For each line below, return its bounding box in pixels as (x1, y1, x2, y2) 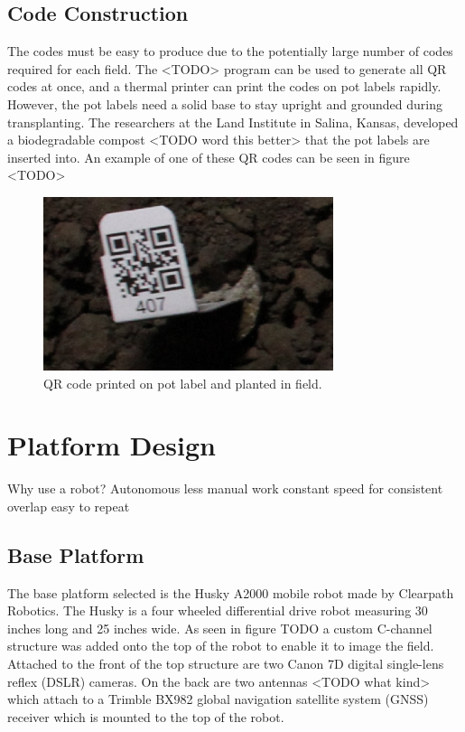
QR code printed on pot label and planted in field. (43, 373, 322, 392)
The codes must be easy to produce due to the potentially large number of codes (7, 42, 453, 61)
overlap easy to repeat (7, 496, 130, 515)
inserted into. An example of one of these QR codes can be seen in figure (7, 147, 410, 166)
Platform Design (7, 427, 216, 464)
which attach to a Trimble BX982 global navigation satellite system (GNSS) (7, 690, 429, 709)
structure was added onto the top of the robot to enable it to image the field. (7, 636, 434, 655)
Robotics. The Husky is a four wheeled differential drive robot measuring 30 (7, 601, 428, 620)
